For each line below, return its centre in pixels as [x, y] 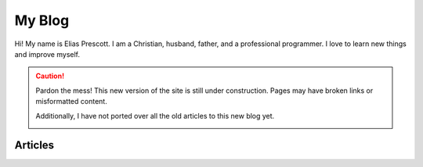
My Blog [42, 20]
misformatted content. [71, 101]
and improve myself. [47, 54]
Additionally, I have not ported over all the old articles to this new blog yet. [155, 115]
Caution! [50, 76]
